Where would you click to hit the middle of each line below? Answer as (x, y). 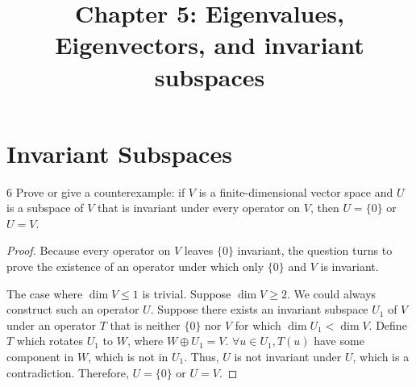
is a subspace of (45, 208)
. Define (388, 325)
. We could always (331, 293)
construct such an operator (73, 309)
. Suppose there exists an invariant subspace (259, 309)
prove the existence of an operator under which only (135, 266)
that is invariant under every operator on (199, 208)
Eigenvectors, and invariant (210, 45)
